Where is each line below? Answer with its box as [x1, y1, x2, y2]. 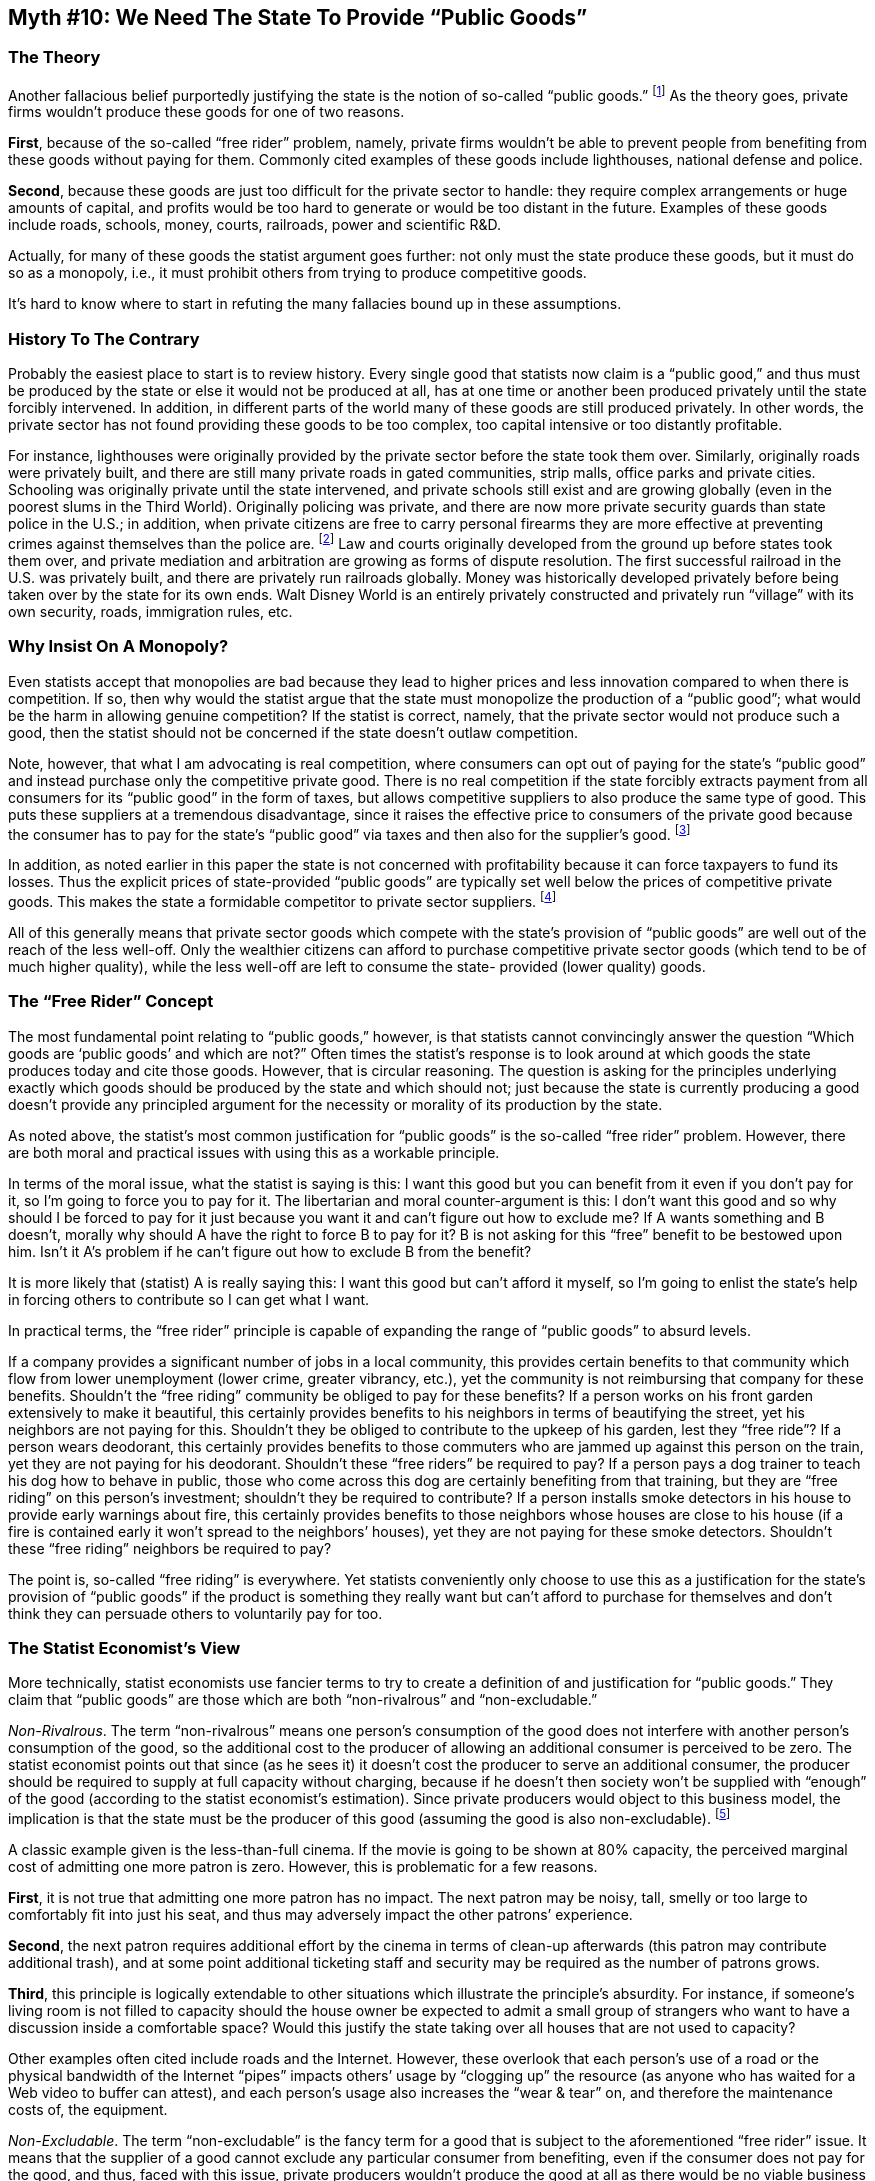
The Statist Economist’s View [8, 1638, 241, 1659]
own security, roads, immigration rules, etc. [8, 602, 293, 620]
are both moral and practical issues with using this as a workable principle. [8, 1143, 500, 1161]
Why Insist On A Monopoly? [8, 636, 229, 657]
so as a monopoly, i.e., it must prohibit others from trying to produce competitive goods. [8, 264, 587, 282]
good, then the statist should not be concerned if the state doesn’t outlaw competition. [8, 723, 578, 741]
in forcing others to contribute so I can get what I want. [8, 1290, 370, 1308]
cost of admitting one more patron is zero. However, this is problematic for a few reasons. [8, 1858, 598, 1876]
